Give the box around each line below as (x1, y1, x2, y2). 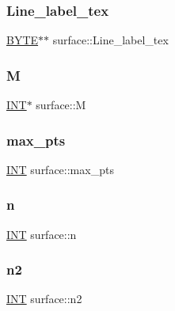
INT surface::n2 (6, 290, 82, 307)
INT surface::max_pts (6, 161, 114, 177)
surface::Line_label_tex (52, 32, 169, 48)
